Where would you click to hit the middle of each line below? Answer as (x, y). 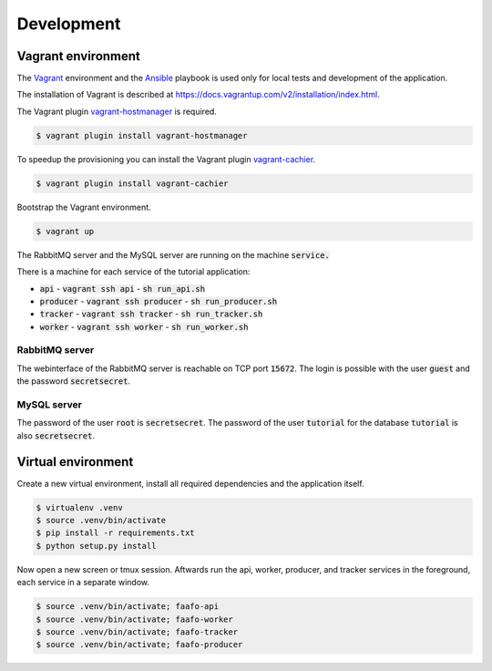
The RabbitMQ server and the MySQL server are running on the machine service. (173, 254)
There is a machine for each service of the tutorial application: (133, 272)
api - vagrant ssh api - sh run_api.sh (122, 288)
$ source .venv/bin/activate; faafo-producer (139, 645)
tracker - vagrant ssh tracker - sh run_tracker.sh (151, 314)
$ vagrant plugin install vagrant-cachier (132, 183)
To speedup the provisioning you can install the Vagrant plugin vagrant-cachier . (166, 159)
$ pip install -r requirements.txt (115, 533)
